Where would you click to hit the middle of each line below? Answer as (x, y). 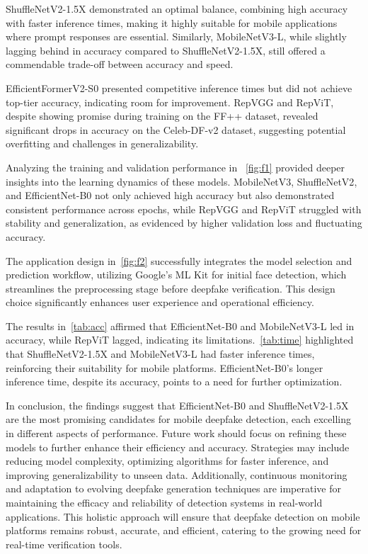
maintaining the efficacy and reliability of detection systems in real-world (164, 502)
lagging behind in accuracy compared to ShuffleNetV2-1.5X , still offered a (166, 50)
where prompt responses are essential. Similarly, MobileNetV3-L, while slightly (176, 36)
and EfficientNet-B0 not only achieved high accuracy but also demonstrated (170, 195)
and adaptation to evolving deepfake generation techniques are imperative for (173, 488)
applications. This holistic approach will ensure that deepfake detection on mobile (183, 516)
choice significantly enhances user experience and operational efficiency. (160, 302)
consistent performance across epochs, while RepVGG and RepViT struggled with (184, 209)
